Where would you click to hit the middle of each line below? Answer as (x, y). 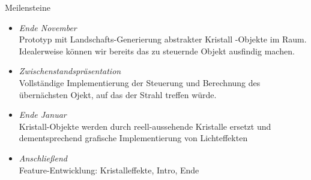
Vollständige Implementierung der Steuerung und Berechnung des (140, 82)
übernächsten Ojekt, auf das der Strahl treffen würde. (118, 94)
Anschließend (43, 158)
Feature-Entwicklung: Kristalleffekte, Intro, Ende (109, 170)
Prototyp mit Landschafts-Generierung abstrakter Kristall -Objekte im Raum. (163, 39)
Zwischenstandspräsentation (70, 71)
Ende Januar (43, 115)
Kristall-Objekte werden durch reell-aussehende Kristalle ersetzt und (145, 126)
